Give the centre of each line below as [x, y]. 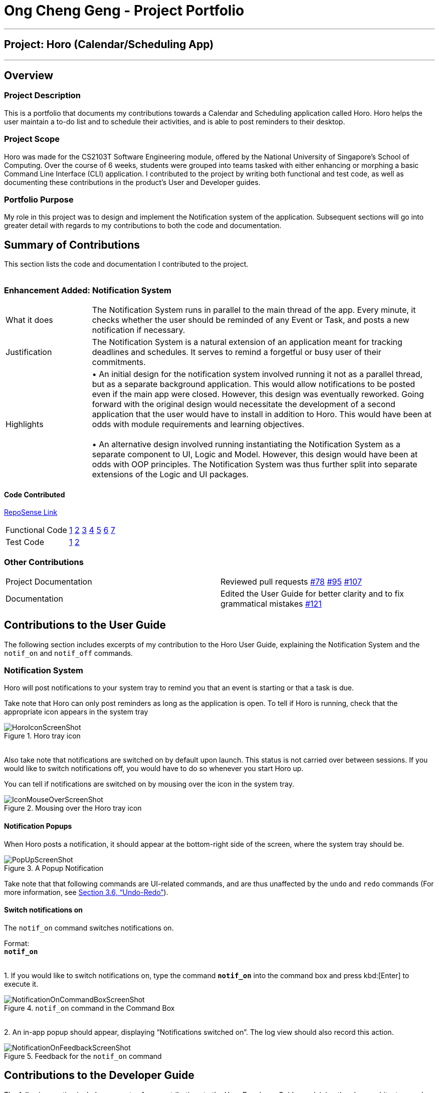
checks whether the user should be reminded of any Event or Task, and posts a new [251, 320]
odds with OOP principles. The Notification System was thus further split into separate [255, 464]
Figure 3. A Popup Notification [54, 868]
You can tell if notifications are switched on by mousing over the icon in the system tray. [149, 784]
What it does [29, 320]
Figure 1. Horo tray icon [42, 736]
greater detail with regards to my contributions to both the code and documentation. [143, 226]
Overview [29, 76]
